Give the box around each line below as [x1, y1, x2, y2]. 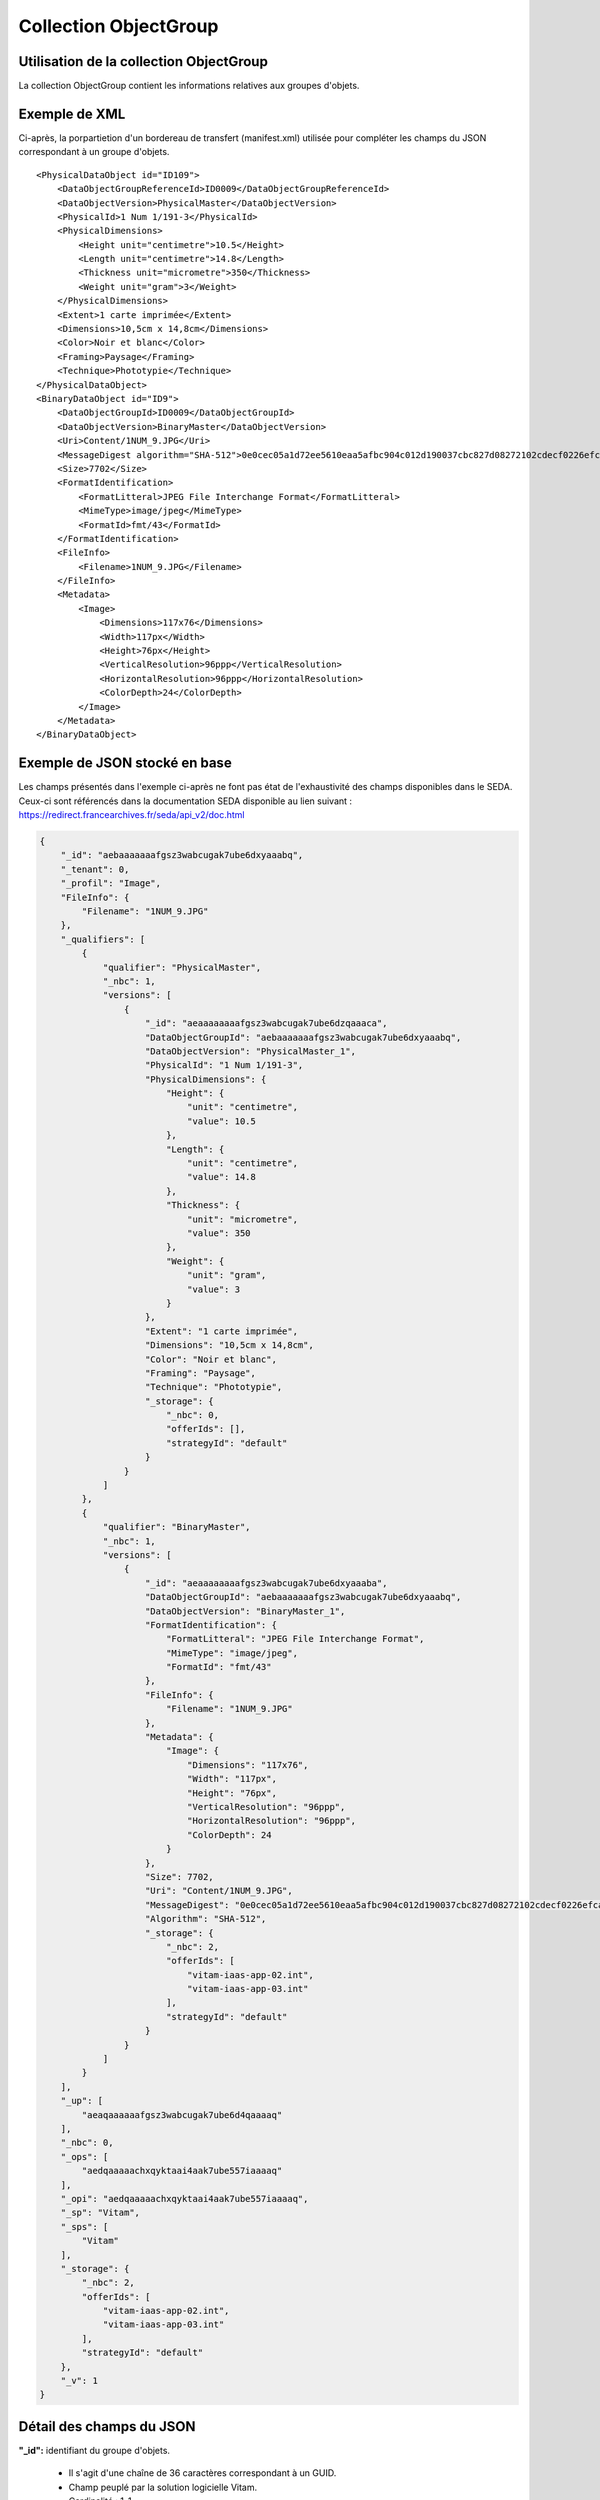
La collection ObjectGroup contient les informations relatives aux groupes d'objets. [18, 80, 360, 92]
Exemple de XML [18, 105, 126, 122]
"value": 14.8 [186, 1171, 257, 1183]
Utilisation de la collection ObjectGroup [18, 53, 269, 70]
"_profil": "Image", [60, 878, 162, 889]
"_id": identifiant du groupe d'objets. [18, 2444, 170, 2456]
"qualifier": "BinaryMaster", [102, 1521, 251, 1533]
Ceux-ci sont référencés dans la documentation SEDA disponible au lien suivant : [18, 795, 353, 807]
